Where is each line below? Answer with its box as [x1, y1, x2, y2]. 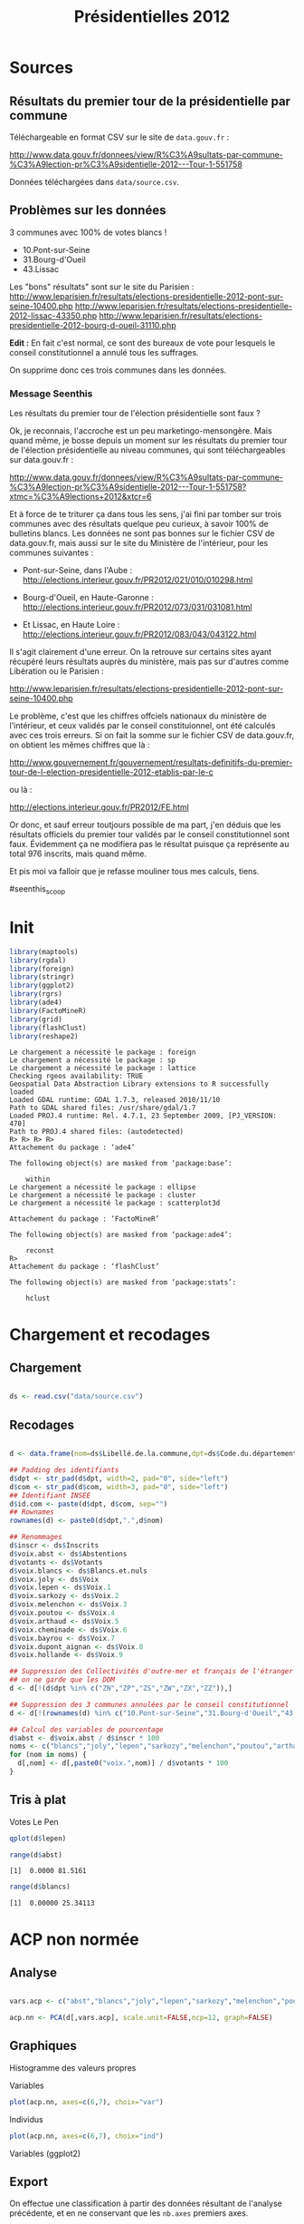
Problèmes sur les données [9, 202, 166, 219]
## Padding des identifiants [9, 1466, 119, 1475]
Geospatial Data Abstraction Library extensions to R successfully [9, 1079, 270, 1089]
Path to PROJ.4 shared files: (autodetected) [9, 1127, 184, 1136]
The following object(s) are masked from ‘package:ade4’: [9, 1231, 233, 1240]
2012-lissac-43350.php [9, 310, 98, 321]
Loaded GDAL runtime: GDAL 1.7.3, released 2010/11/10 [9, 1096, 221, 1105]
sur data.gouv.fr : [9, 454, 74, 465]
